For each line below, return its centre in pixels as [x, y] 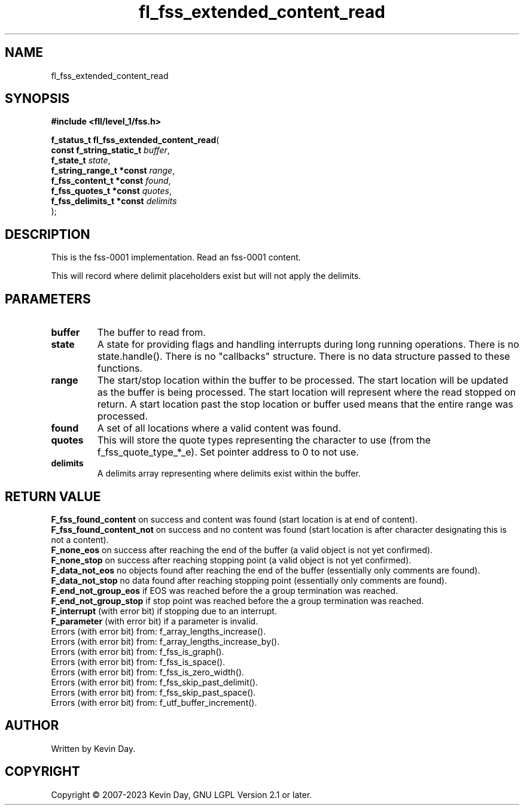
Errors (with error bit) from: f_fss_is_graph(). [138, 651]
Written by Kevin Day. [93, 748]
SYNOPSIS [37, 99]
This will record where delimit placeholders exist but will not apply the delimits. [206, 276]
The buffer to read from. [151, 333]
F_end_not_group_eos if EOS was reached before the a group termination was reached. [225, 590]
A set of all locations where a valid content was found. [219, 428]
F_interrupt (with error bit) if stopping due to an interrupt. [164, 611]
